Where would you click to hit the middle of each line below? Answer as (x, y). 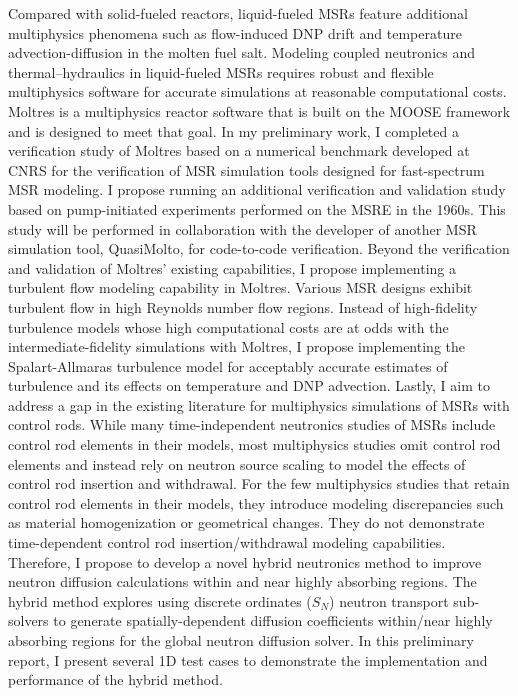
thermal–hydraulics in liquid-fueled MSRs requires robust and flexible (221, 71)
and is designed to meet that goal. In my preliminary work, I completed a (233, 130)
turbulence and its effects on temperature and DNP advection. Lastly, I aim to (249, 385)
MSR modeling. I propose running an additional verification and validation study (257, 189)
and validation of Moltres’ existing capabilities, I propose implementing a (232, 267)
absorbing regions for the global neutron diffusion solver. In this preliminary (241, 640)
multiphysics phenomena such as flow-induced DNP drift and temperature (235, 32)
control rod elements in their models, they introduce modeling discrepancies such (256, 502)
